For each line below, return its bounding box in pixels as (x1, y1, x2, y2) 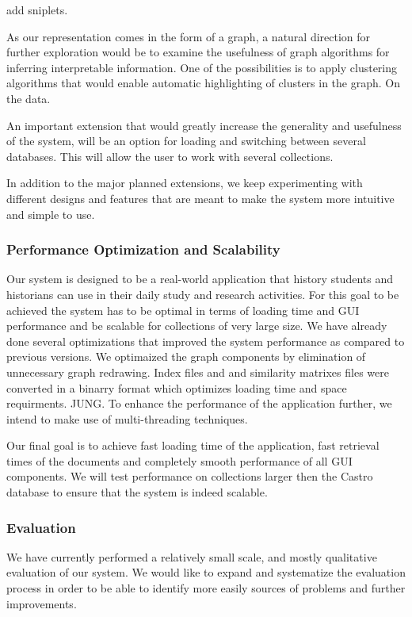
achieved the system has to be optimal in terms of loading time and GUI (6, 301, 360, 318)
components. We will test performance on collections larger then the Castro (6, 468, 373, 485)
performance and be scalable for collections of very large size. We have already (6, 317, 387, 334)
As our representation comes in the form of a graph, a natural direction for (6, 28, 371, 44)
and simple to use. (6, 205, 95, 222)
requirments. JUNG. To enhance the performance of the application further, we (6, 395, 392, 412)
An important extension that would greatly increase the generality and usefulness (6, 117, 402, 133)
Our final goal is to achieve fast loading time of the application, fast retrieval (6, 437, 380, 454)
